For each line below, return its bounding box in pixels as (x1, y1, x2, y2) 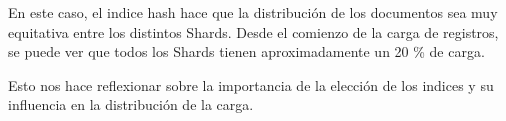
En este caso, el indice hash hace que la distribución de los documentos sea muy (8, 2, 498, 22)
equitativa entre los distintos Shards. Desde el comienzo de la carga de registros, (8, 21, 499, 42)
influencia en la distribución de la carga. (8, 94, 254, 115)
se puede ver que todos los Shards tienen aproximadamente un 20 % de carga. (8, 41, 485, 62)
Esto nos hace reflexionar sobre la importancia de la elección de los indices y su (8, 74, 494, 95)
